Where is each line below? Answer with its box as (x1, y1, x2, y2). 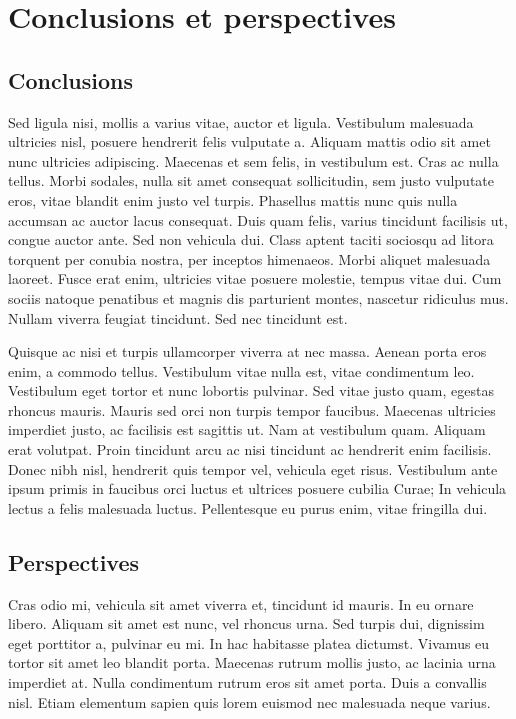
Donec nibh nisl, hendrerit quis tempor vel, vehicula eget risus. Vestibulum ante (8, 458, 498, 479)
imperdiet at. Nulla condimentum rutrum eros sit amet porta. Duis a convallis (8, 672, 487, 693)
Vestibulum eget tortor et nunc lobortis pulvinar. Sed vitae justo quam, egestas (8, 380, 494, 401)
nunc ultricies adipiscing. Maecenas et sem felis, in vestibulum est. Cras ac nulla (8, 150, 499, 171)
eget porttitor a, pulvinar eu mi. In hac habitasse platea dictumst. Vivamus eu (8, 632, 490, 653)
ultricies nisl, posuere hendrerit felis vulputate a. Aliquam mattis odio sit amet (8, 131, 491, 152)
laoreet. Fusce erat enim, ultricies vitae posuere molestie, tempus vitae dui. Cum (8, 268, 502, 289)
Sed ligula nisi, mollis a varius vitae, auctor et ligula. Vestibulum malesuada (8, 111, 474, 132)
